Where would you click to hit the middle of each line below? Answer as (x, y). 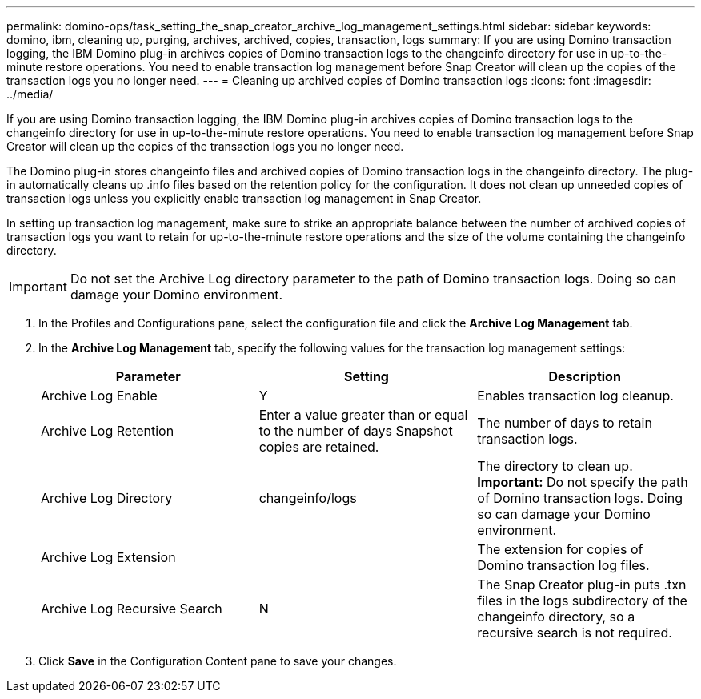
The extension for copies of (560, 549)
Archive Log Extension (108, 557)
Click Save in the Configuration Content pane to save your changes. (218, 661)
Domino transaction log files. (563, 565)
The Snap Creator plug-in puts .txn (582, 585)
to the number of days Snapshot (356, 431)
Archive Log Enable (99, 396)
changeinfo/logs (308, 498)
